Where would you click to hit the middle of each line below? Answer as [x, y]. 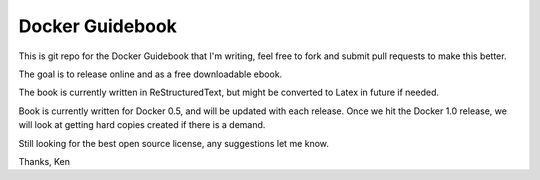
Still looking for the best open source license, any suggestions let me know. [174, 143]
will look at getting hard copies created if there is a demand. [142, 125]
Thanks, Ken [44, 161]
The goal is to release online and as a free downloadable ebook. [150, 74]
